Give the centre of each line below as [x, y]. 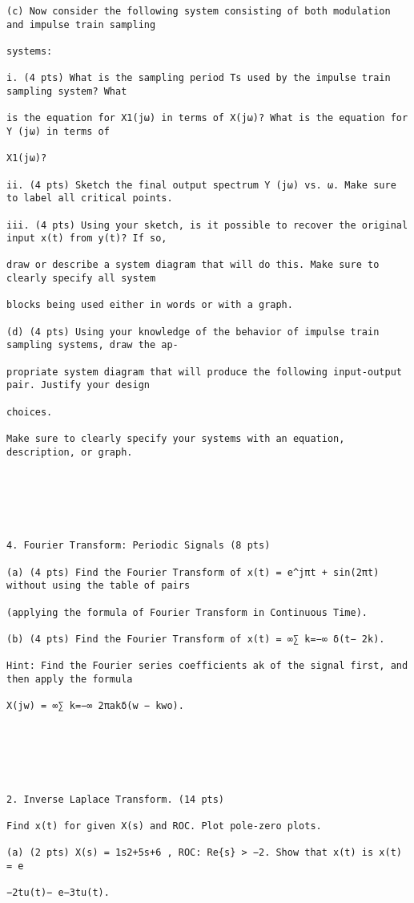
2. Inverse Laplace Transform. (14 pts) [116, 799]
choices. [30, 412]
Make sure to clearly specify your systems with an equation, [176, 439]
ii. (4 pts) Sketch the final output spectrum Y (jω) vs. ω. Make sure [201, 185]
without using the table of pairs [98, 586]
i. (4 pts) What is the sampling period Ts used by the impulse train [199, 78]
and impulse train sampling [81, 24]
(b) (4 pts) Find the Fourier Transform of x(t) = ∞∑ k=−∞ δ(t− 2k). [196, 639]
